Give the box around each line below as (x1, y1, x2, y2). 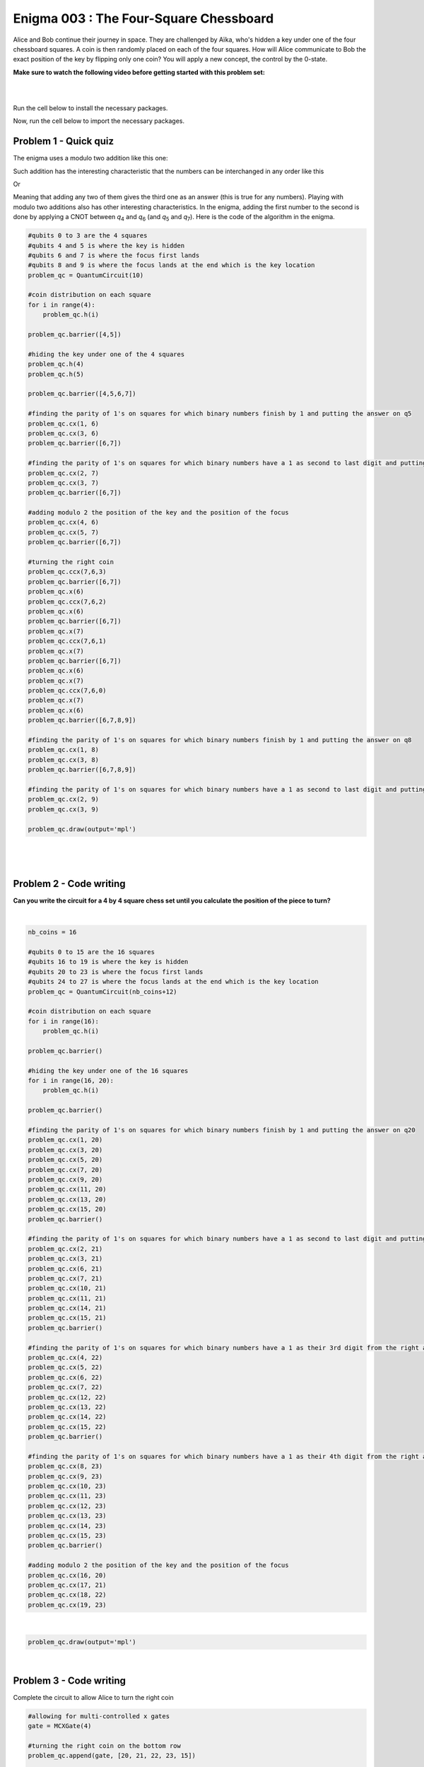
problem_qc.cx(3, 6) (28, 429, 99, 438)
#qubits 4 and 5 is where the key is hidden (28, 241, 185, 250)
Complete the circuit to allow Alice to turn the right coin (13, 1693, 175, 1701)
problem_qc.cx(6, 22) (28, 1373, 103, 1381)
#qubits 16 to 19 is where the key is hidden (28, 958, 189, 966)
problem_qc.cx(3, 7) (28, 479, 99, 487)
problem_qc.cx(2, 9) (28, 795, 99, 804)
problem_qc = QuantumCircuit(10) (28, 271, 144, 279)
